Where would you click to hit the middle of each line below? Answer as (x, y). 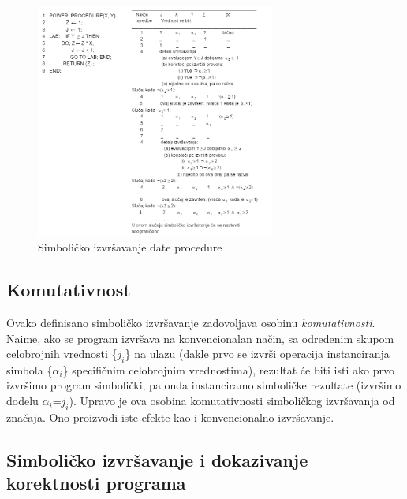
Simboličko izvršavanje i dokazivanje (157, 459)
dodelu (22, 401)
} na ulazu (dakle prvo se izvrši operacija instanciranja (257, 354)
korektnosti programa (96, 483)
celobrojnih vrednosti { (62, 354)
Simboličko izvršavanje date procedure (130, 247)
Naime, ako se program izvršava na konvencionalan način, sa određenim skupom (200, 338)
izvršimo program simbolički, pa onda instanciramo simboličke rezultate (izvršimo (204, 385)
